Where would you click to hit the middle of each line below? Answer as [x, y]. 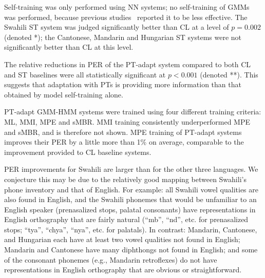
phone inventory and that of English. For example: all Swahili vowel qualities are [131, 189]
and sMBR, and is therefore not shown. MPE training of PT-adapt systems [123, 132]
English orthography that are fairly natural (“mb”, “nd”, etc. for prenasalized [126, 219]
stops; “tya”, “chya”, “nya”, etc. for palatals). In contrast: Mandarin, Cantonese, [131, 229]
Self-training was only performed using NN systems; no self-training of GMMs [127, 7]
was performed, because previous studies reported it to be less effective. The [126, 17]
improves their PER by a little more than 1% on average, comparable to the [124, 142]
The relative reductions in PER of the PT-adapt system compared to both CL [128, 64]
